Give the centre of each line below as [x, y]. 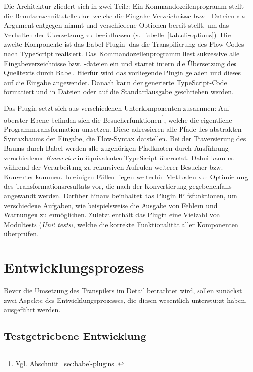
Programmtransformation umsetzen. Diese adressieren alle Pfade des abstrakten [123, 129]
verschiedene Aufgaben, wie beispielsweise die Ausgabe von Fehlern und [111, 205]
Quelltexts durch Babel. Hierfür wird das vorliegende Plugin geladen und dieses [123, 73]
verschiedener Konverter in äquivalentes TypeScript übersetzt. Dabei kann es [119, 157]
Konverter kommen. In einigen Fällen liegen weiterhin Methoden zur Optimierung [126, 176]
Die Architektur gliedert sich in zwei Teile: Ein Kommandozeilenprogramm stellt [124, 6]
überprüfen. [21, 234]
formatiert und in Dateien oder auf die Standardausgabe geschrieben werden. [119, 92]
